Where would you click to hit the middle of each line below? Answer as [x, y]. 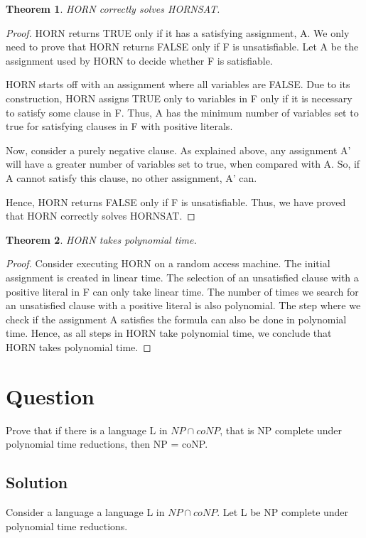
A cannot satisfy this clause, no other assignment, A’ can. [131, 177]
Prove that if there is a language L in [87, 430]
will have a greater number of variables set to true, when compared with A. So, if [183, 164]
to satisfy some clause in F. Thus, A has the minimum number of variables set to [182, 112]
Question [50, 396]
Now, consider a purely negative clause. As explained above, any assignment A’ [178, 150]
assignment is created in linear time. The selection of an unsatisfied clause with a [182, 277]
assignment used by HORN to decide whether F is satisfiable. [139, 60]
